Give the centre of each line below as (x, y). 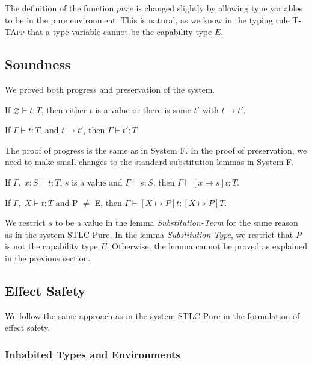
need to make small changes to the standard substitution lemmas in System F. (150, 162)
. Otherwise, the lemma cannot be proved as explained (207, 246)
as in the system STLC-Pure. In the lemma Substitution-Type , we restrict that (149, 234)
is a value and (97, 182)
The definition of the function (60, 8)
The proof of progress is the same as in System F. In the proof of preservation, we (156, 150)
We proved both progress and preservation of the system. (110, 89)
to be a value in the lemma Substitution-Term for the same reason (176, 223)
